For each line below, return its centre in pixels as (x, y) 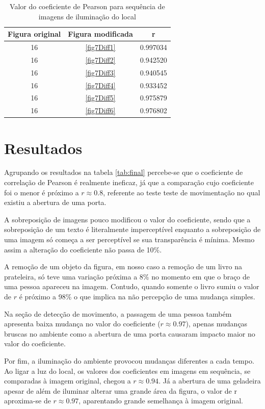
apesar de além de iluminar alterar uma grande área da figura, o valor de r (121, 390)
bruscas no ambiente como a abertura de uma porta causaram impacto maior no (130, 333)
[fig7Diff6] (100, 110)
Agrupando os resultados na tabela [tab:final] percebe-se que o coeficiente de (124, 172)
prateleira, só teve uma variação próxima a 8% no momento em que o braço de (127, 276)
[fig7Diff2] (100, 59)
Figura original (34, 34)
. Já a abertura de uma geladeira (210, 381)
